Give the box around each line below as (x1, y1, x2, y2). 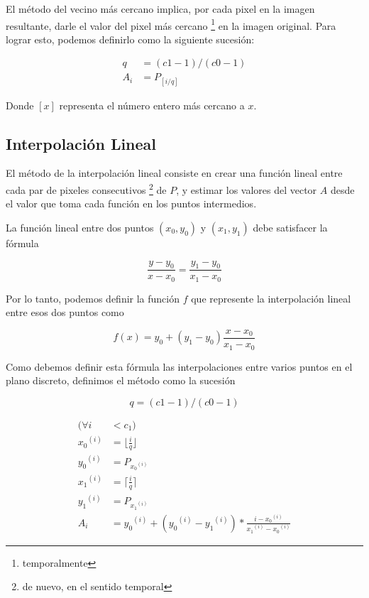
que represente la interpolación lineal (191, 290, 351, 305)
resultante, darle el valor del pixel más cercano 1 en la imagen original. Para (6, 16, 336, 33)
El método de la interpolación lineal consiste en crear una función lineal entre (6, 165, 343, 180)
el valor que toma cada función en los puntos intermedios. (6, 196, 257, 211)
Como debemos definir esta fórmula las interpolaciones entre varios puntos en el (6, 359, 353, 374)
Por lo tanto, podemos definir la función (6, 290, 180, 305)
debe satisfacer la (253, 219, 328, 234)
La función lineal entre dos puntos (6, 219, 154, 234)
